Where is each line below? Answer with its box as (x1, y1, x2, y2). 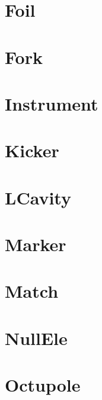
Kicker (5, 138, 59, 163)
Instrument (5, 91, 98, 115)
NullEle (5, 325, 68, 350)
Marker (5, 232, 66, 257)
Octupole (5, 372, 81, 397)
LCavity (5, 185, 71, 209)
